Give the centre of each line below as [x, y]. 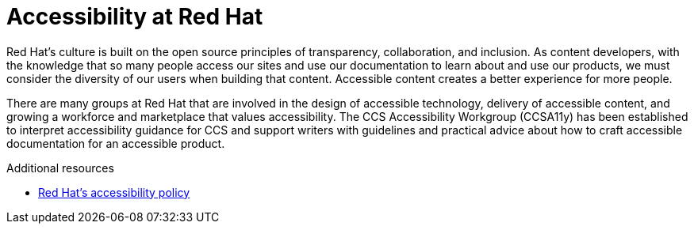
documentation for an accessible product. [116, 143]
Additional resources [60, 168]
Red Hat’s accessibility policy [114, 192]
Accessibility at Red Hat [135, 17]
